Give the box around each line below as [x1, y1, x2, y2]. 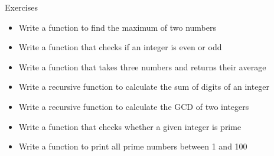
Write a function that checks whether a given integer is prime [18, 120, 242, 132]
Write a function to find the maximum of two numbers [18, 21, 217, 33]
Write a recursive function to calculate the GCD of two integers [18, 100, 249, 112]
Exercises [5, 1, 38, 13]
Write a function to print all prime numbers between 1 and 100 [18, 140, 247, 152]
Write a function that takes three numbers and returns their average [18, 60, 266, 73]
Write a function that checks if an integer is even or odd [18, 41, 222, 53]
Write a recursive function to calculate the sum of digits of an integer [18, 80, 270, 93]
